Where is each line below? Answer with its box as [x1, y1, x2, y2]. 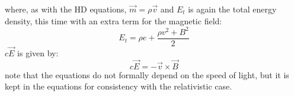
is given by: [17, 46, 59, 59]
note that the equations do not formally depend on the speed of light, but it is [5, 68, 289, 81]
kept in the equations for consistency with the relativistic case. [5, 80, 232, 92]
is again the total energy [188, 3, 277, 15]
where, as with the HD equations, [5, 3, 127, 15]
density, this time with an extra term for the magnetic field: [5, 14, 222, 27]
